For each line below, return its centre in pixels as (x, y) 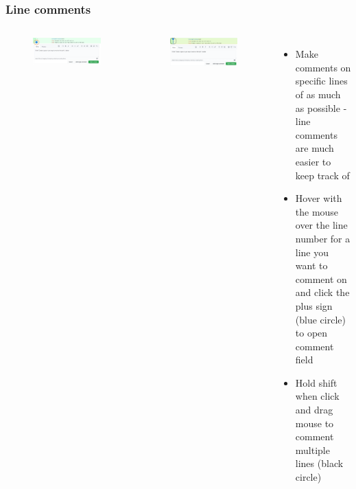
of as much (318, 94)
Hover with (319, 198)
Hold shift (316, 382)
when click (317, 396)
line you (312, 252)
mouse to (315, 423)
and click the (322, 292)
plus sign (314, 305)
